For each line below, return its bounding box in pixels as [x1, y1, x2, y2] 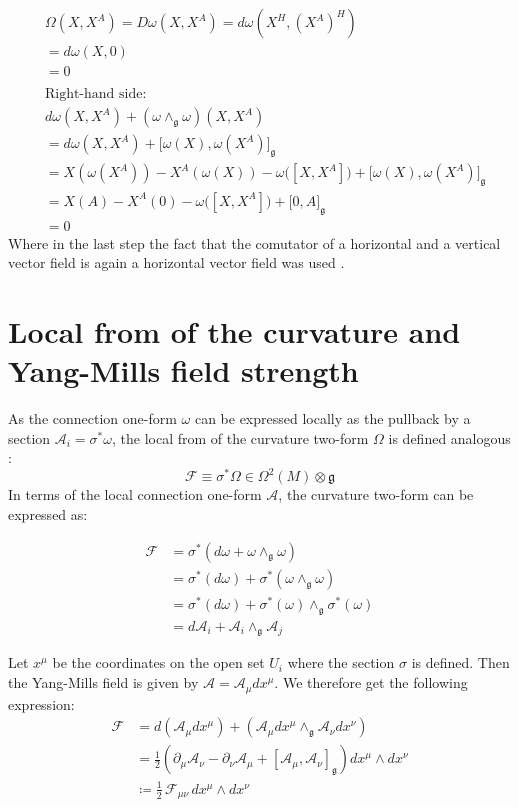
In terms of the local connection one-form [8, 484, 262, 505]
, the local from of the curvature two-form [111, 427, 369, 448]
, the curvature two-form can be [278, 484, 474, 505]
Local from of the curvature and [8, 311, 461, 352]
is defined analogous [388, 427, 511, 448]
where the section [287, 652, 395, 673]
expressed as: [8, 504, 88, 525]
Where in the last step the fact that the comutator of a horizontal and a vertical [8, 232, 501, 253]
